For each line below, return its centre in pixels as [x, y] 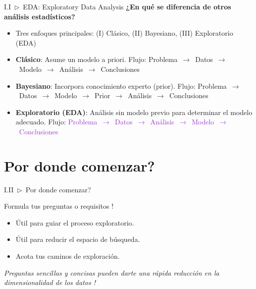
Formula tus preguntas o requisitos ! [59, 206]
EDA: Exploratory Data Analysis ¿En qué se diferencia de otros [127, 6]
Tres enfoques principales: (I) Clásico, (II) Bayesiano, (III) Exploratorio [124, 33]
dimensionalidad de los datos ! [50, 282]
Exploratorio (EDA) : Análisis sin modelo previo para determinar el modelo [134, 112]
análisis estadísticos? [40, 16]
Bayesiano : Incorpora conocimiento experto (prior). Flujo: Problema [121, 86]
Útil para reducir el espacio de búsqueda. [78, 239]
